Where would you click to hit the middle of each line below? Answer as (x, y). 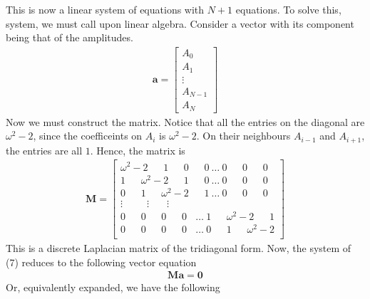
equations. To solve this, (288, 9)
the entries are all (44, 150)
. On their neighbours (243, 136)
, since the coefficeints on (88, 136)
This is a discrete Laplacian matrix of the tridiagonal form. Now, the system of (179, 248)
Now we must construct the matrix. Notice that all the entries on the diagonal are (185, 121)
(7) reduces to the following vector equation (101, 262)
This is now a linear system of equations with (105, 9)
